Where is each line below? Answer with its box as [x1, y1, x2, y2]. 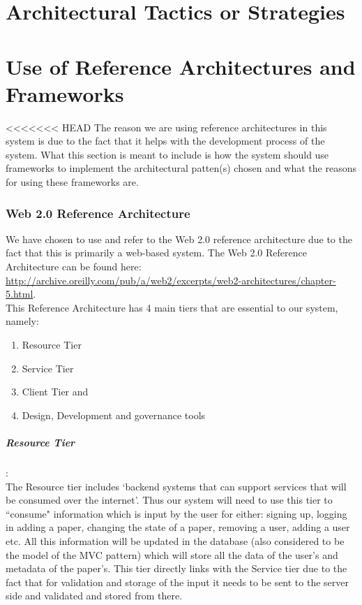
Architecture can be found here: [6, 259, 142, 274]
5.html [6, 286, 33, 301]
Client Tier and [22, 384, 89, 399]
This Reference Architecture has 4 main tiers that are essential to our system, [6, 300, 338, 314]
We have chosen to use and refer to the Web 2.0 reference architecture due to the [6, 231, 352, 246]
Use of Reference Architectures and [6, 52, 356, 80]
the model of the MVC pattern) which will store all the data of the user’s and [6, 547, 338, 562]
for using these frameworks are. [6, 175, 139, 189]
